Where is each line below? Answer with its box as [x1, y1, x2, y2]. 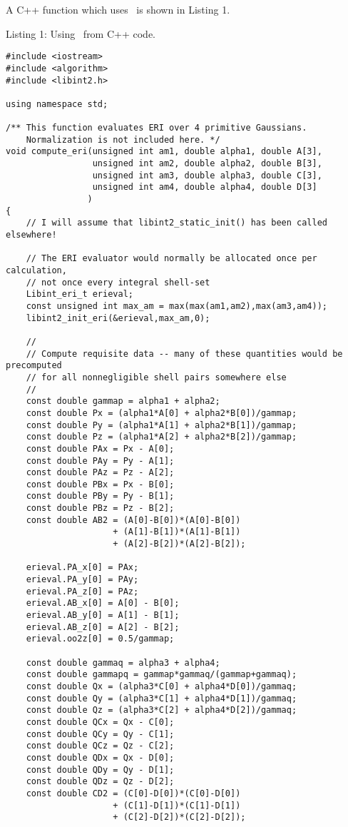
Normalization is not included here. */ [26, 134, 220, 145]
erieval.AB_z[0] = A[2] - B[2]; [26, 621, 180, 632]
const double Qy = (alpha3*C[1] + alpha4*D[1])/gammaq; [26, 693, 297, 704]
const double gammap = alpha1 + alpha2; [26, 396, 220, 407]
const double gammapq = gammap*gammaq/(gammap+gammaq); [26, 669, 297, 680]
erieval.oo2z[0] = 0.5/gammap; [26, 634, 175, 644]
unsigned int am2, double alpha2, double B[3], [92, 158, 322, 169]
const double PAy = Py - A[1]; [26, 455, 175, 466]
